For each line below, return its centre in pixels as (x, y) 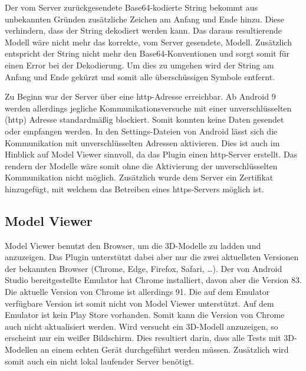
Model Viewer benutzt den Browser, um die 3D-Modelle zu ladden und (133, 245)
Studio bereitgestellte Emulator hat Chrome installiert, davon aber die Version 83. (153, 280)
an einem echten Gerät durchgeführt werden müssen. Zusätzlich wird (164, 349)
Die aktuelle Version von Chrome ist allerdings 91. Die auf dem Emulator (137, 292)
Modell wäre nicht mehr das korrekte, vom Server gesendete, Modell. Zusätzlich (148, 42)
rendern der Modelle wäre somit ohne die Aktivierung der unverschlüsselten (141, 165)
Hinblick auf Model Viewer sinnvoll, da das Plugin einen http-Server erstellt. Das (151, 154)
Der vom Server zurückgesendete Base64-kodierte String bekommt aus (131, 7)
